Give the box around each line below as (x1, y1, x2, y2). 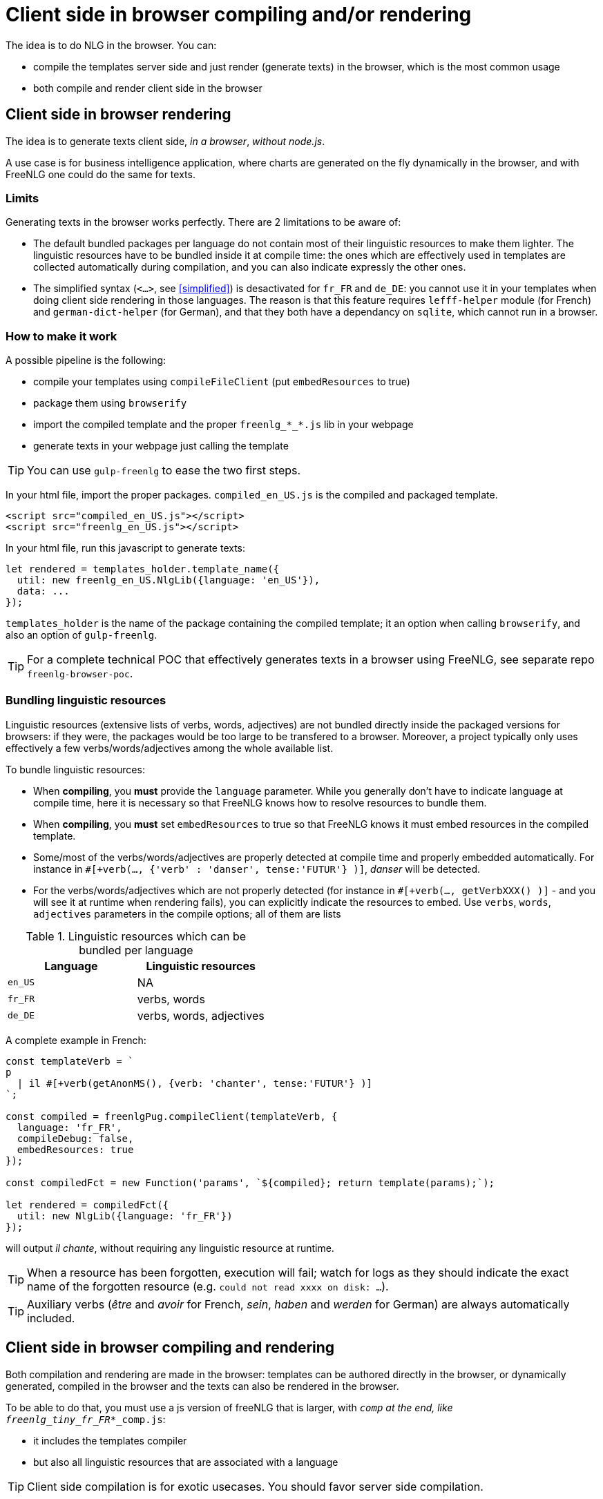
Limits (6, 191, 39, 205)
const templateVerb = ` (6, 1055, 134, 1067)
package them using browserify (33, 397, 187, 409)
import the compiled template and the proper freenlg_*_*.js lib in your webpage (33, 418, 414, 431)
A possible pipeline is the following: (6, 354, 166, 367)
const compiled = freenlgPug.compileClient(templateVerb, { (6, 1110, 338, 1122)
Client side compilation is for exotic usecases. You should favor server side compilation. (27, 1479, 484, 1493)
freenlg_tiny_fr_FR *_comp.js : (6, 1413, 166, 1425)
